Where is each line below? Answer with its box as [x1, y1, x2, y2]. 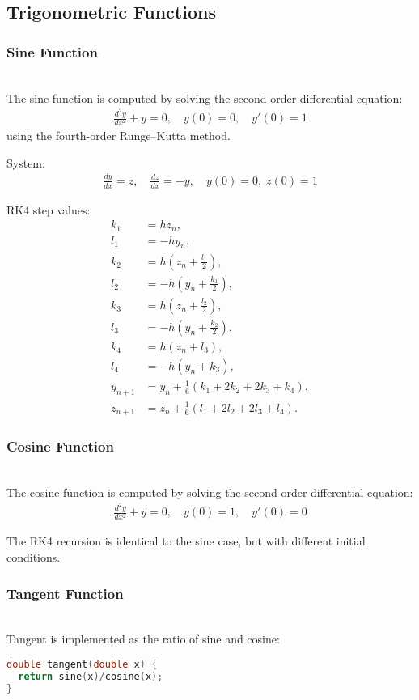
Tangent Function [6, 583, 124, 603]
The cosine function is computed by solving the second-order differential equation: [6, 483, 413, 500]
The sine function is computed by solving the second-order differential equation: [6, 89, 403, 106]
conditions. [6, 549, 61, 566]
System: [6, 154, 45, 171]
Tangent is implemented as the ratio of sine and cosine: [6, 630, 280, 647]
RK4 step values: [6, 201, 91, 218]
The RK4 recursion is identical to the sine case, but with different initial [6, 532, 366, 549]
